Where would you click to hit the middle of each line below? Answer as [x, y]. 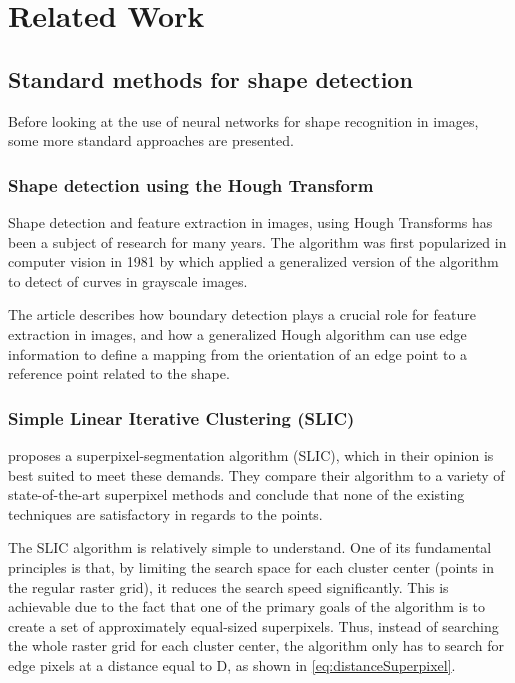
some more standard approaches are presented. [151, 140]
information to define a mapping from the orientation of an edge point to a [238, 353]
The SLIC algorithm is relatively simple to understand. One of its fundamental [250, 547]
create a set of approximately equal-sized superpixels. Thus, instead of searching [253, 625]
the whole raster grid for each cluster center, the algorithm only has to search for [256, 645]
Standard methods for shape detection [210, 78]
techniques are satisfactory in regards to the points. [165, 513]
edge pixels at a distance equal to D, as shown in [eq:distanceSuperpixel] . [232, 664]
